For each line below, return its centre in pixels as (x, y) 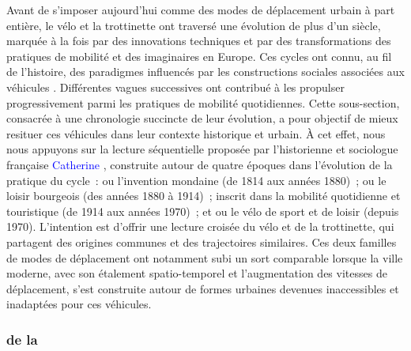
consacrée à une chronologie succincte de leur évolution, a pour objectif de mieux (202, 118)
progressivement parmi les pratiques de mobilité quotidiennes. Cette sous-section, (203, 102)
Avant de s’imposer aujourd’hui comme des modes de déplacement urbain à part (201, 9)
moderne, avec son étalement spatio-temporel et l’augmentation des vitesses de (197, 273)
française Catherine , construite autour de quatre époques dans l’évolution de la (200, 164)
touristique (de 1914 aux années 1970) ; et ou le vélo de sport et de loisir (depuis (203, 211)
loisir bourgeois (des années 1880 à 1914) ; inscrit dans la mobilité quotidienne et (204, 196)
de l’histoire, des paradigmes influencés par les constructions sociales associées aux (205, 72)
